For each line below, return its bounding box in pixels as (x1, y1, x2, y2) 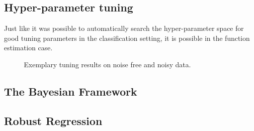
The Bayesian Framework (4, 83, 137, 99)
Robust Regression (4, 113, 102, 128)
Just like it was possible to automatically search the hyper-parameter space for (4, 23, 244, 33)
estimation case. (4, 42, 53, 53)
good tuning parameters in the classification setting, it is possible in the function (4, 32, 250, 43)
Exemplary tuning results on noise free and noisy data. (24, 59, 191, 69)
